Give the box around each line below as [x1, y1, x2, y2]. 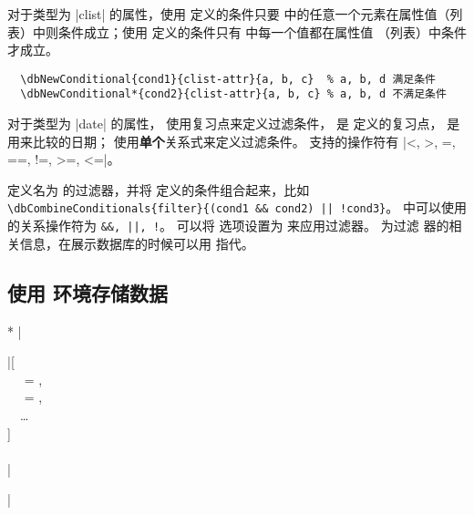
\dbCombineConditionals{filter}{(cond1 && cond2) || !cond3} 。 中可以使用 [7, 198, 467, 217]
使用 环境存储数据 [7, 278, 169, 306]
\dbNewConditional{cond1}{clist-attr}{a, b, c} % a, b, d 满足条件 [20, 72, 436, 86]
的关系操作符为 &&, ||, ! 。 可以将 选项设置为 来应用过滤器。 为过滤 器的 [7, 216, 449, 235]
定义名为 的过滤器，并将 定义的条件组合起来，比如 [7, 180, 310, 199]
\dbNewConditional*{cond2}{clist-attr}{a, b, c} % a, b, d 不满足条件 [20, 88, 447, 101]
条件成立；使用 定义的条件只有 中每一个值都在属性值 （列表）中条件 [57, 22, 467, 41]
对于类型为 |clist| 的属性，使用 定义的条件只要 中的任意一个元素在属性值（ [7, 5, 450, 23]
